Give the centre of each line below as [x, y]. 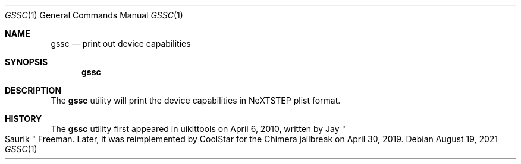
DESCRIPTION [33, 90]
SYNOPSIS [26, 62]
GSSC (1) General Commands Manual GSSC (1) [94, 15]
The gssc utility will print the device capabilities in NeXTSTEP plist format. [196, 100]
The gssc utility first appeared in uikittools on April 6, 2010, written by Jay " [198, 129]
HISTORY [23, 119]
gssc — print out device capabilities [121, 44]
